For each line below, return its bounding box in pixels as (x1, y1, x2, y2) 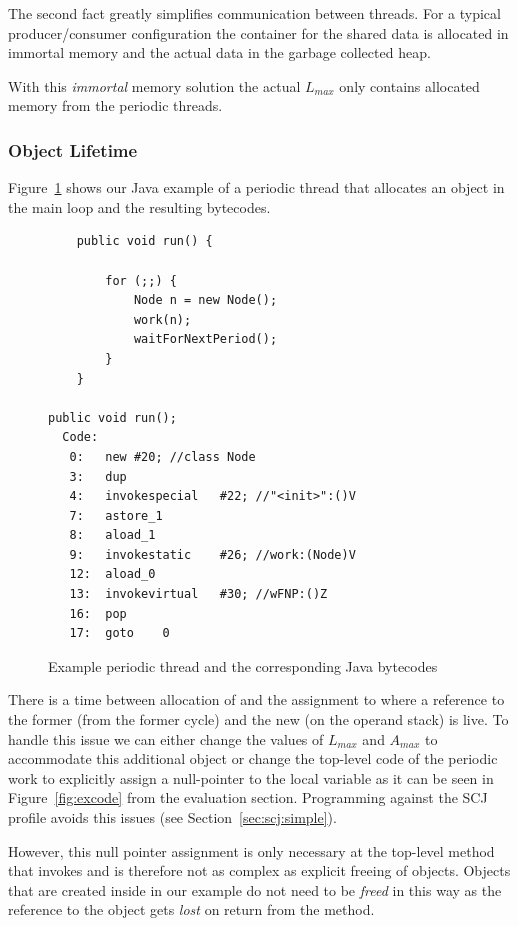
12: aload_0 (69, 567, 156, 582)
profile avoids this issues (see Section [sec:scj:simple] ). (8, 807, 337, 827)
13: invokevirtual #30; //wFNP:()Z (69, 587, 328, 602)
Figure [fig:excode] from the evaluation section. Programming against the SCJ (8, 787, 488, 808)
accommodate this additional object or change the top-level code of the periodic (8, 748, 498, 769)
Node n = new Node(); (133, 293, 278, 308)
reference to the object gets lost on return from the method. (8, 899, 375, 920)
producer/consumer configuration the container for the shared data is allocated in (8, 22, 509, 43)
